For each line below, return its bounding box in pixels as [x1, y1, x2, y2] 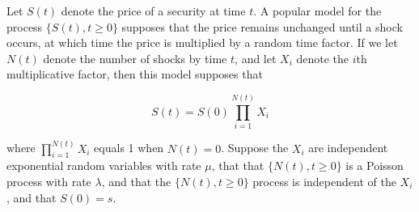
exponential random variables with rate [6, 157, 201, 174]
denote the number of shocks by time [43, 49, 227, 66]
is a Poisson [345, 157, 404, 174]
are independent [308, 139, 388, 156]
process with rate [6, 172, 91, 189]
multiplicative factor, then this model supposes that [6, 66, 263, 83]
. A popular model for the [253, 2, 382, 19]
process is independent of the [252, 172, 396, 189]
